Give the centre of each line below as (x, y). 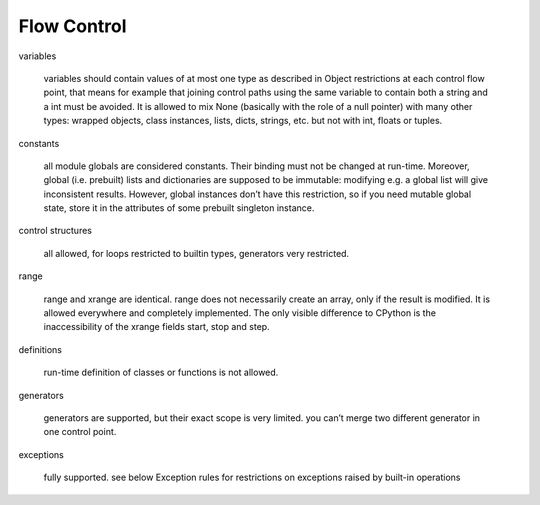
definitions (40, 349)
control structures (55, 231)
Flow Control (72, 26)
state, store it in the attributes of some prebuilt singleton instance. (179, 208)
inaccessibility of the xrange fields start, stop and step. (156, 327)
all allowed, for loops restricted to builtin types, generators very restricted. (196, 253)
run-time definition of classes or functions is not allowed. (161, 372)
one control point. (80, 432)
